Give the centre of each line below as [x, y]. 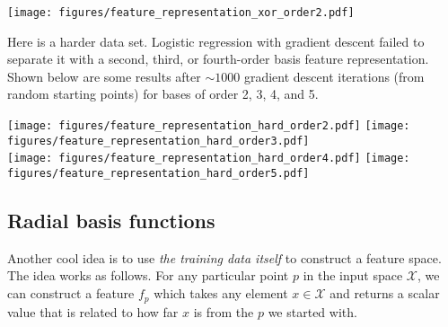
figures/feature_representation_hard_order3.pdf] [158, 141]
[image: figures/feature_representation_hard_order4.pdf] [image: [209, 159]
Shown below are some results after [104, 76]
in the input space [353, 275]
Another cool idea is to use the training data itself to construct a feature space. [224, 257]
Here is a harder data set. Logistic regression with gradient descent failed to [216, 41]
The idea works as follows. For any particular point [148, 275]
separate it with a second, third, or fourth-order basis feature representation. [218, 59]
